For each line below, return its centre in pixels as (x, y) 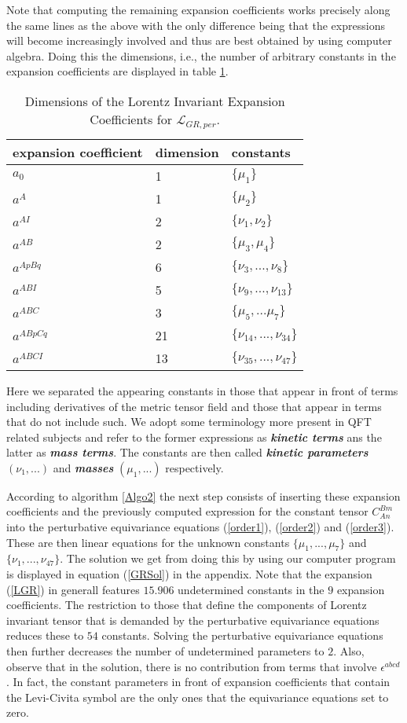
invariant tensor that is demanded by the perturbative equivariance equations (193, 620)
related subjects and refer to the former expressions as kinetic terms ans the (194, 437)
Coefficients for (131, 119)
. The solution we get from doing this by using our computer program (228, 558)
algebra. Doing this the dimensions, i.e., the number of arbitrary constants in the (201, 55)
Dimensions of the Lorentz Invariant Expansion (155, 101)
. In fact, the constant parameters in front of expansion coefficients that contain (198, 682)
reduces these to (45, 635)
